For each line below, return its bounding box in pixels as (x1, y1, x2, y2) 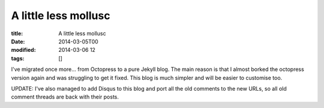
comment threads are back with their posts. (11, 93, 119, 101)
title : (11, 30, 23, 37)
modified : (11, 47, 36, 54)
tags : (11, 54, 25, 62)
